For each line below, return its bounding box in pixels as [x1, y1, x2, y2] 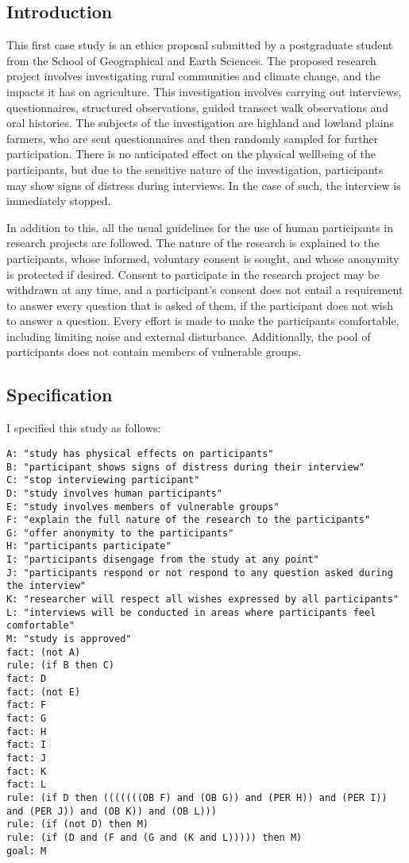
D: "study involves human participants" [6, 487, 223, 499]
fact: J [6, 752, 47, 764]
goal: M [6, 845, 47, 857]
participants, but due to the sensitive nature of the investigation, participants [6, 161, 384, 177]
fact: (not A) [6, 646, 81, 658]
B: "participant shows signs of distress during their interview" [6, 461, 365, 473]
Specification [6, 382, 113, 407]
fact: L [6, 779, 47, 791]
